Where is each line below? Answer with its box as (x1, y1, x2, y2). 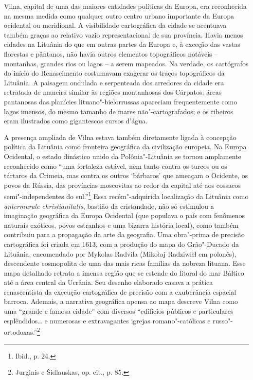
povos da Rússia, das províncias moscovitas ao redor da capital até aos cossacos (4, 180, 241, 190)
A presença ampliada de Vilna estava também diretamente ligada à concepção (4, 132, 236, 142)
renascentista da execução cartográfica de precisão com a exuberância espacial (4, 286, 236, 297)
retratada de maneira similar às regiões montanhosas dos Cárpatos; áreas (4, 87, 222, 97)
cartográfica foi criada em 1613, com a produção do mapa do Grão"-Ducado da (4, 239, 239, 249)
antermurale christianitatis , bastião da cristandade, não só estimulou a (4, 200, 214, 211)
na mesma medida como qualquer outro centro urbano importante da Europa (4, 10, 235, 20)
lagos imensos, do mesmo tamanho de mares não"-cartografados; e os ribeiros (4, 106, 234, 116)
